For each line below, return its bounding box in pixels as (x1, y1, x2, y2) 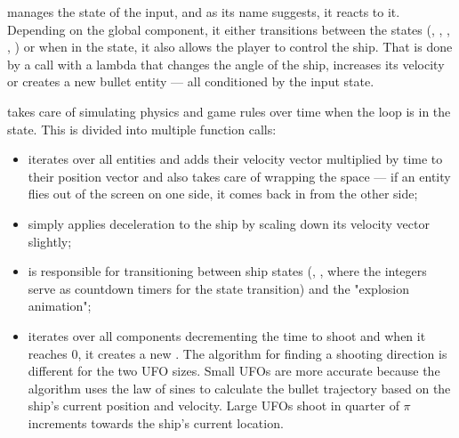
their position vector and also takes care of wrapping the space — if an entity (28, 166, 451, 185)
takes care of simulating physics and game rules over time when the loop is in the (7, 101, 451, 120)
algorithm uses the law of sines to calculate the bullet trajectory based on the (28, 378, 451, 397)
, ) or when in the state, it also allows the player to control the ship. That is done (7, 37, 453, 56)
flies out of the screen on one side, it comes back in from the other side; (28, 184, 418, 203)
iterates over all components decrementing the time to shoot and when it (28, 326, 426, 345)
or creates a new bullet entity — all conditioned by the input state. (7, 72, 374, 91)
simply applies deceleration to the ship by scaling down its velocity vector (28, 214, 430, 232)
